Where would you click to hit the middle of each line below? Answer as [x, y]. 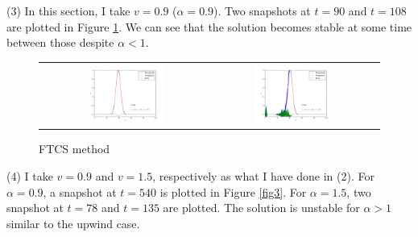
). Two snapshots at [262, 10]
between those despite [60, 42]
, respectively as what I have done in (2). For [263, 175]
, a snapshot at [80, 191]
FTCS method [74, 149]
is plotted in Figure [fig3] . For [233, 191]
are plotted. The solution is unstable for [261, 208]
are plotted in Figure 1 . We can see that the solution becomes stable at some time [209, 26]
